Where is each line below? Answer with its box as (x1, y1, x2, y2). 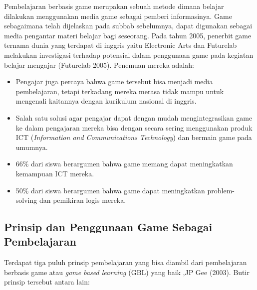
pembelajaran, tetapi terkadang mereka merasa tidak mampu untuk (15, 86, 224, 96)
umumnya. (15, 142, 48, 152)
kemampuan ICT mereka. (15, 168, 94, 178)
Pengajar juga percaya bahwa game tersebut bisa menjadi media (15, 76, 213, 87)
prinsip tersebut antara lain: (4, 277, 90, 287)
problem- (207, 185, 235, 195)
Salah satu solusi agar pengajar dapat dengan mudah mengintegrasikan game (15, 112, 253, 123)
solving (15, 195, 37, 205)
